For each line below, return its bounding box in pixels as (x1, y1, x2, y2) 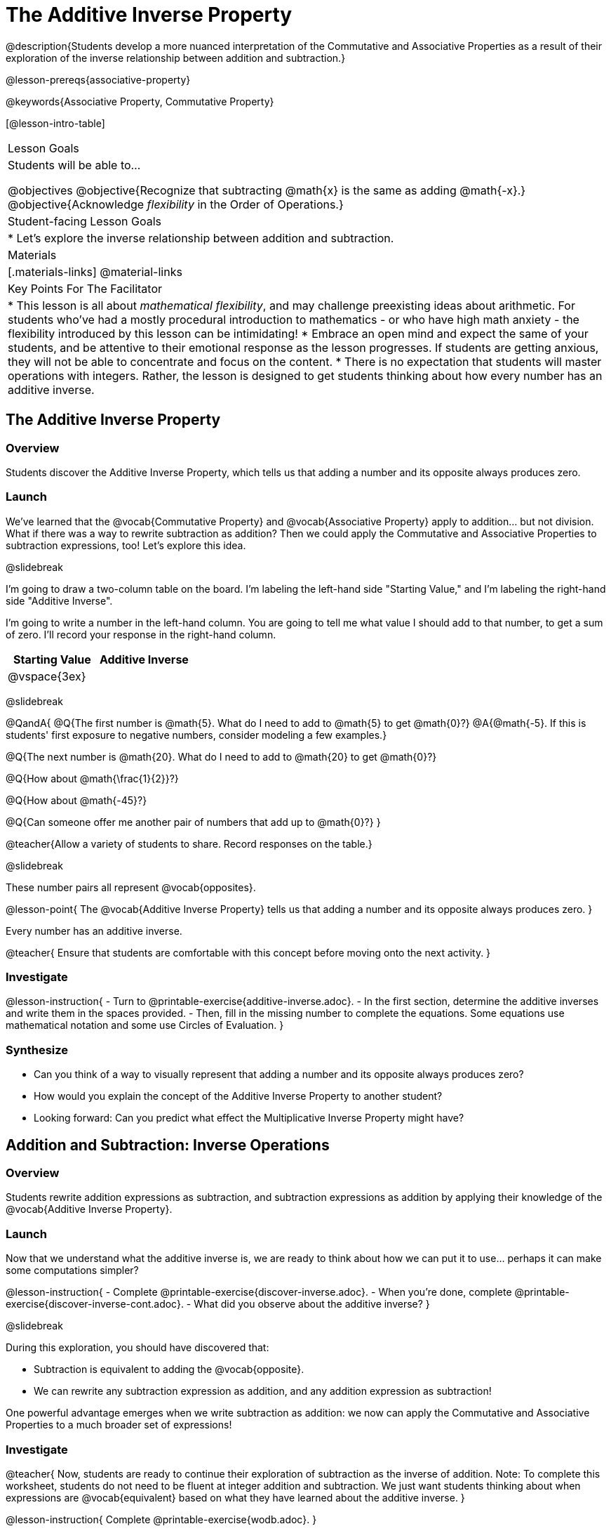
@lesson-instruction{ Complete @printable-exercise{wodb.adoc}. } (6, 1513, 317, 1525)
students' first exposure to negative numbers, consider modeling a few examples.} (6, 728, 387, 741)
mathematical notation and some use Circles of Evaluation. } (6, 1019, 284, 1032)
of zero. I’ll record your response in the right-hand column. (6, 628, 276, 640)
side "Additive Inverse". (6, 594, 113, 607)
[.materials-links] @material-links (8, 264, 182, 279)
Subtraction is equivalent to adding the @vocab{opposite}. (34, 1363, 304, 1376)
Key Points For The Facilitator (8, 281, 163, 296)
